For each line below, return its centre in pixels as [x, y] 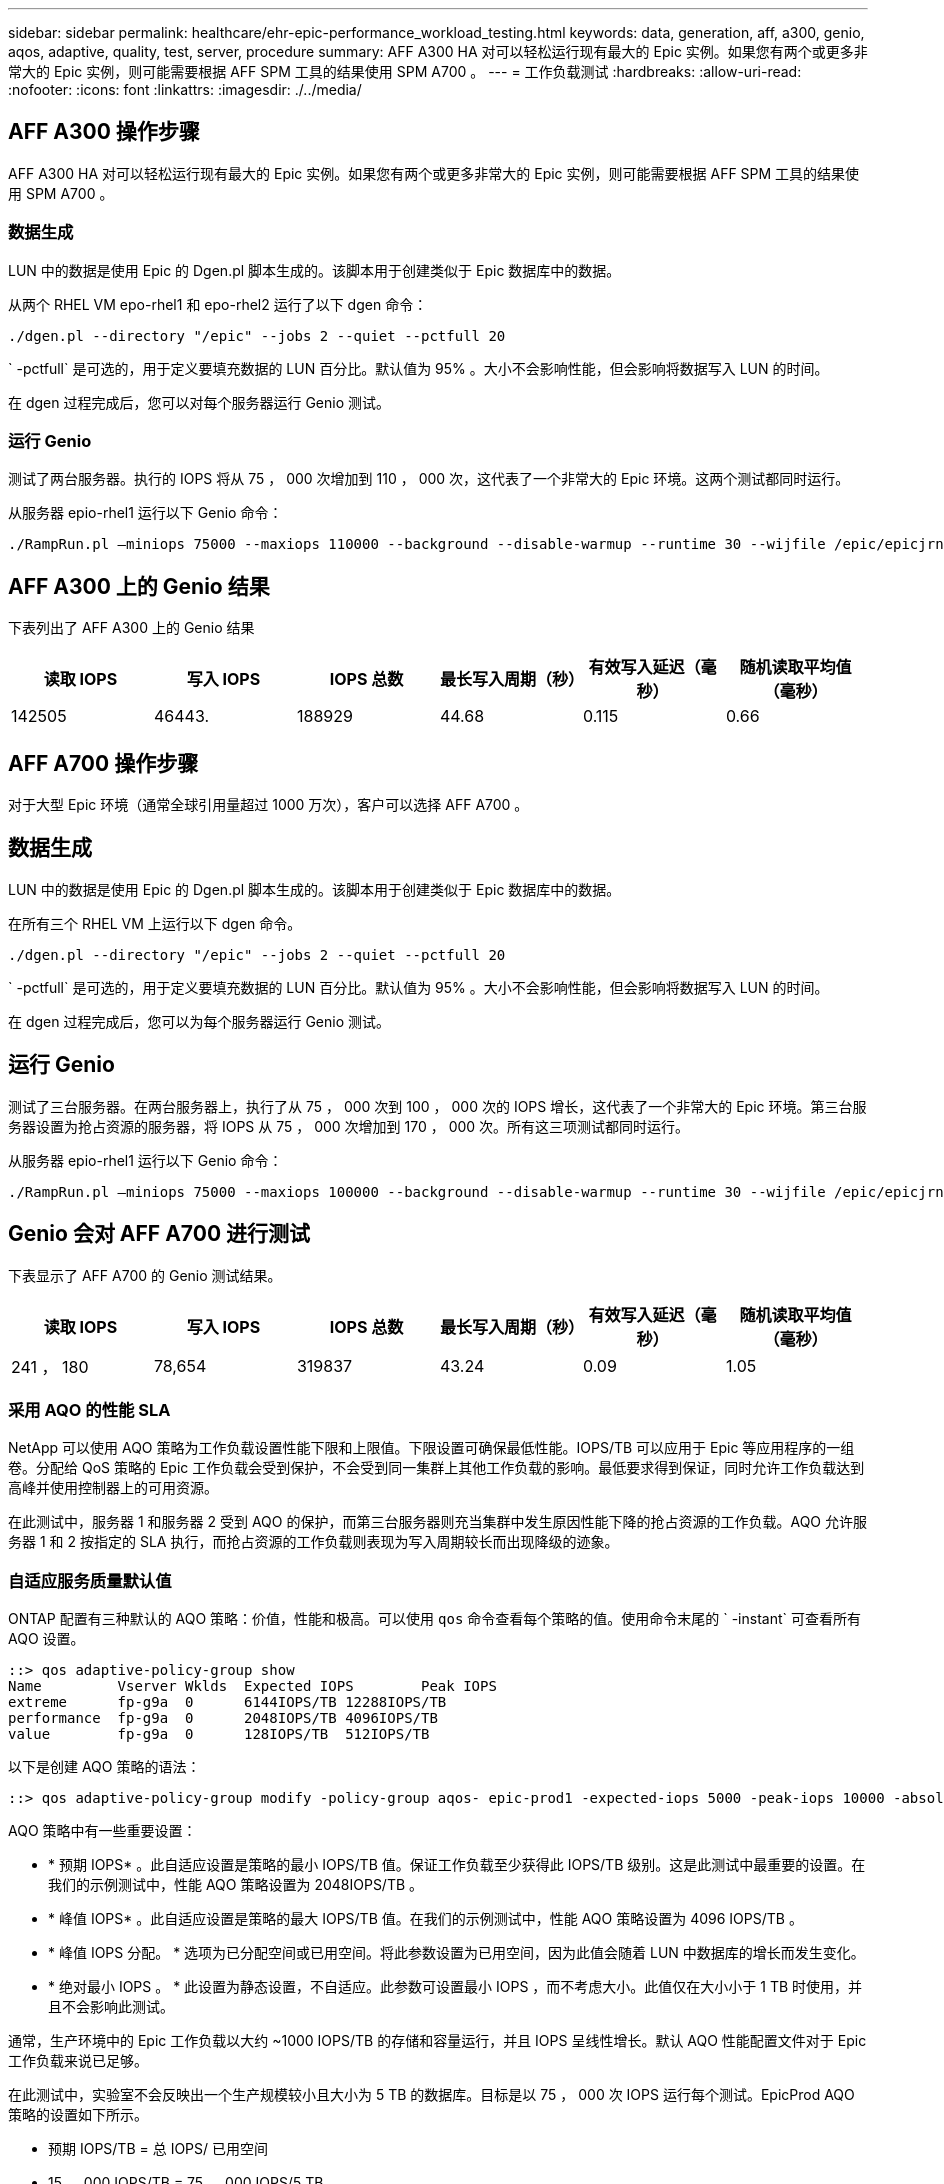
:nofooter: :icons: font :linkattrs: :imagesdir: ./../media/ [185, 89]
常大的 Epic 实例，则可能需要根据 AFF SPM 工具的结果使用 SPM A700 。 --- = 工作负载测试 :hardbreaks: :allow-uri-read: [405, 71]
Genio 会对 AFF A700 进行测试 [159, 1234]
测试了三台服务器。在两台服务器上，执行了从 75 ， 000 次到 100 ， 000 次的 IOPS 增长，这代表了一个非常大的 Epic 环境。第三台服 [437, 1106]
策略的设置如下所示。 [78, 2115]
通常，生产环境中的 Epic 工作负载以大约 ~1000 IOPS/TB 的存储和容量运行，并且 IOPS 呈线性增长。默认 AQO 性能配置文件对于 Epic [437, 2041]
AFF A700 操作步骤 [103, 763]
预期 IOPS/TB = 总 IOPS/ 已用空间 [158, 2149]
